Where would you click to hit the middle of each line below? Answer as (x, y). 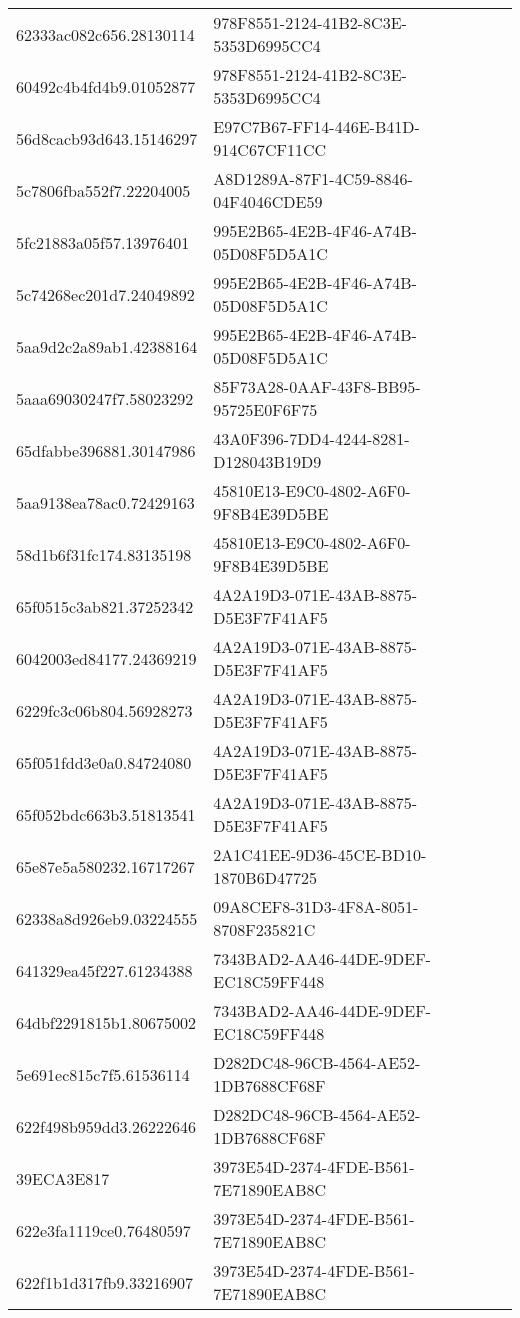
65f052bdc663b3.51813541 (106, 814)
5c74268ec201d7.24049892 (105, 294)
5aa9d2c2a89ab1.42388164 (107, 346)
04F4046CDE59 (268, 201)
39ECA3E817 (63, 1178)
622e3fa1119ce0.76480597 (103, 1230)
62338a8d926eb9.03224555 (107, 918)
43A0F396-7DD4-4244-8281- (311, 438)
